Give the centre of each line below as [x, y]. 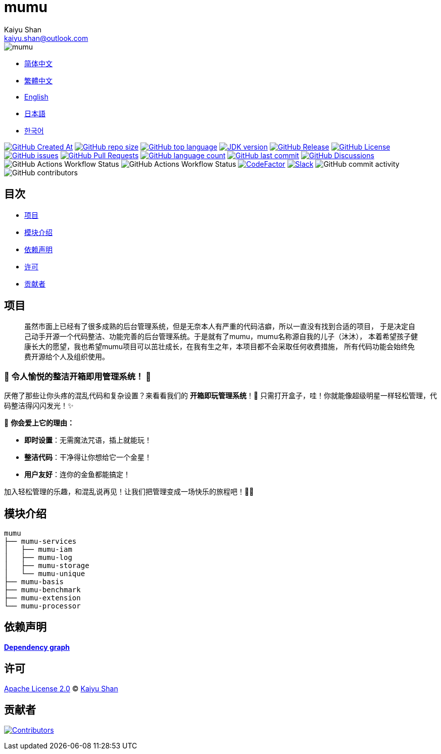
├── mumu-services [40, 541]
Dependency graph [37, 647]
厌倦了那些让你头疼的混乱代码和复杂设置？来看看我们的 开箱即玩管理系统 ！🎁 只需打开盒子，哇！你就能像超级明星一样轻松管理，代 [221, 396]
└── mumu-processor [42, 606]
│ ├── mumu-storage [47, 566]
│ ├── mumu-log [38, 558]
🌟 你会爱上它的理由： [39, 423]
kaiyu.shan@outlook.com [46, 38]
